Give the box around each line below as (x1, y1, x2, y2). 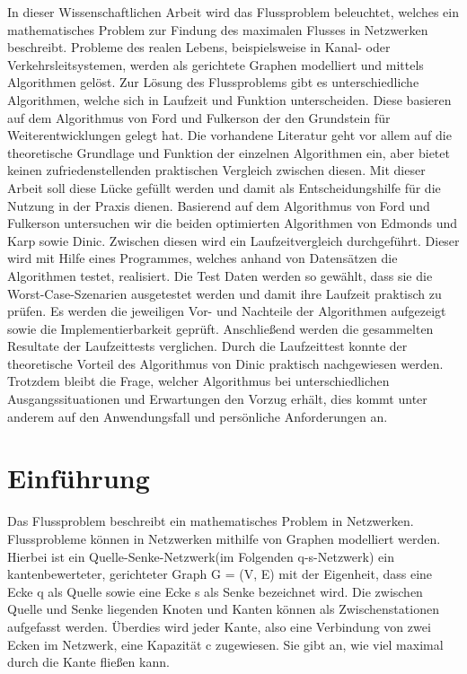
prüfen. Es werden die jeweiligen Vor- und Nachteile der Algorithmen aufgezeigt (7, 302, 446, 320)
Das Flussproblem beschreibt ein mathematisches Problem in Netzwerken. (7, 512, 414, 530)
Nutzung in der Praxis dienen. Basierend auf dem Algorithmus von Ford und (7, 196, 430, 214)
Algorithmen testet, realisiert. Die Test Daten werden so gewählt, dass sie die (7, 266, 433, 284)
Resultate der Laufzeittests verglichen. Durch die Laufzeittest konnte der (7, 337, 408, 355)
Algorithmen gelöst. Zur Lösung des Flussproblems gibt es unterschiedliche (7, 73, 419, 92)
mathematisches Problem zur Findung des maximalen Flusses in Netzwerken (7, 20, 428, 39)
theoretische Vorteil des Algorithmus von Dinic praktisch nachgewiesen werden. (7, 354, 444, 372)
